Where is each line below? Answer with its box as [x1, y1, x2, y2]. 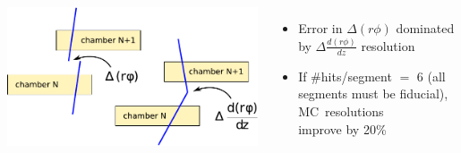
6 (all [416, 66, 446, 85]
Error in [298, 19, 343, 37]
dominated [396, 19, 455, 37]
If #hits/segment [298, 66, 392, 85]
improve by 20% [298, 119, 387, 138]
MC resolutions [298, 101, 384, 120]
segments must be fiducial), [298, 84, 448, 103]
